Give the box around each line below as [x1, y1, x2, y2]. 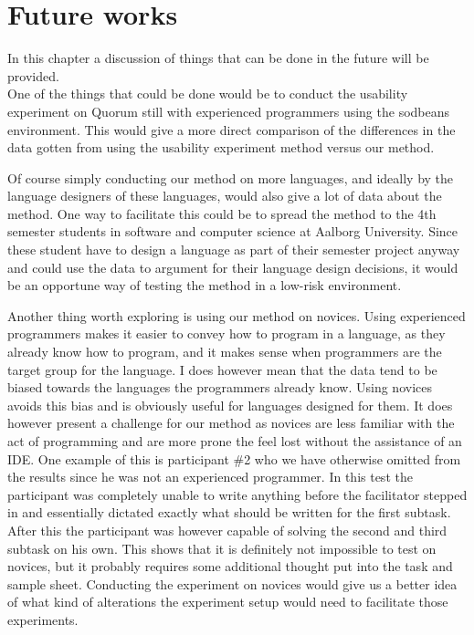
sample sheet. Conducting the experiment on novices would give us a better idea [7, 574, 458, 593]
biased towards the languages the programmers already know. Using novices [7, 378, 432, 397]
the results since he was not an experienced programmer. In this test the [7, 467, 413, 486]
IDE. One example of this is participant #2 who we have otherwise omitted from [7, 449, 461, 468]
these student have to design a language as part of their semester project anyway [7, 240, 460, 259]
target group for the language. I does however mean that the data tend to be [7, 359, 437, 379]
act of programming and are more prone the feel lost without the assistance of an [7, 432, 462, 450]
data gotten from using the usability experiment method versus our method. [7, 138, 435, 157]
